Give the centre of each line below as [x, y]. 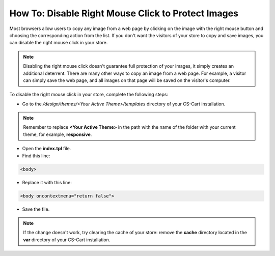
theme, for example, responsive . [58, 134]
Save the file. [36, 209]
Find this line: [36, 156]
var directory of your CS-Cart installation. [67, 240]
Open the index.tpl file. [47, 149]
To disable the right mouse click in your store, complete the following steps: [89, 95]
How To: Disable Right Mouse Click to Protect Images [124, 13]
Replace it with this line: [47, 182]
